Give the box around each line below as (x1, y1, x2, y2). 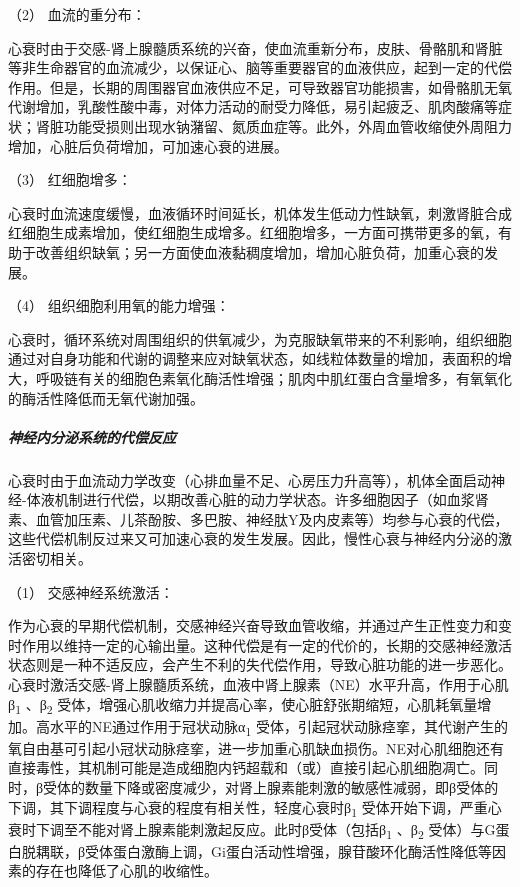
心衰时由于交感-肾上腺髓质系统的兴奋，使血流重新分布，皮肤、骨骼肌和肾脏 (8, 37, 503, 58)
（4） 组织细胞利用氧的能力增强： (8, 295, 230, 316)
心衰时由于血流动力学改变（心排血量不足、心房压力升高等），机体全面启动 (8, 469, 491, 490)
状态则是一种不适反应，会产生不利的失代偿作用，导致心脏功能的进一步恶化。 (8, 654, 512, 675)
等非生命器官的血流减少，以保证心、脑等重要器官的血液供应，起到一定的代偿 (8, 57, 512, 78)
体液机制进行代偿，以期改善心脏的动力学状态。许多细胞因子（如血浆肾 (26, 489, 489, 510)
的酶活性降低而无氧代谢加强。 (8, 387, 204, 408)
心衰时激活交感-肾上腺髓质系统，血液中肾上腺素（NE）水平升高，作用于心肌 (8, 674, 509, 694)
